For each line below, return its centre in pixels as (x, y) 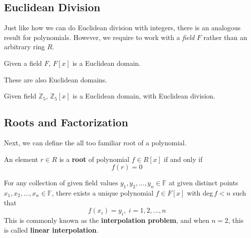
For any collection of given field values (61, 183)
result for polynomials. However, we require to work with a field (99, 37)
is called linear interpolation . (51, 229)
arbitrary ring (24, 47)
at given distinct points (203, 183)
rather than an (225, 37)
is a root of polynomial (94, 159)
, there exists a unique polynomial (103, 192)
